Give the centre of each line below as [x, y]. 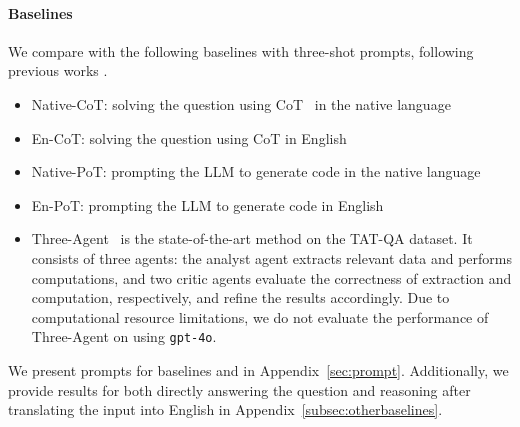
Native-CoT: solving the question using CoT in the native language [241, 103]
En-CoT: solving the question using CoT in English [189, 137]
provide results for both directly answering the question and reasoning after [239, 389]
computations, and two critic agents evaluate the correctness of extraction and [271, 277]
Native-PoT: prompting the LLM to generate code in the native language [256, 171]
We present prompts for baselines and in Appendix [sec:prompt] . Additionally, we [258, 369]
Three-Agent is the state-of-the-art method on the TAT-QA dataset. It [252, 238]
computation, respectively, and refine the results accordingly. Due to [240, 297]
